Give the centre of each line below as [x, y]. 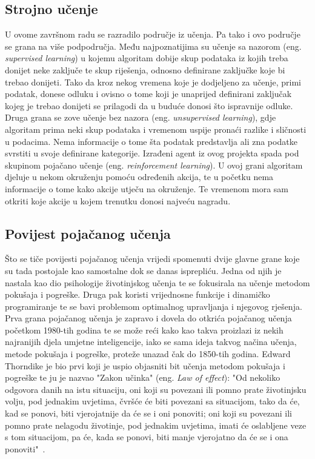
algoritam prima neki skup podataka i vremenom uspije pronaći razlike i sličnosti [156, 129]
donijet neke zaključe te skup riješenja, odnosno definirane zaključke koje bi [145, 69]
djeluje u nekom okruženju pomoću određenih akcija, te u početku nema [139, 177]
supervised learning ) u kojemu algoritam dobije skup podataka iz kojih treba [147, 58]
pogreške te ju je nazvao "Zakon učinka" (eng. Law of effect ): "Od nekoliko [143, 377]
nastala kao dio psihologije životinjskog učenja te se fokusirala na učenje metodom [157, 282]
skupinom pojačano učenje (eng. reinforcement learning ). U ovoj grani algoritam [154, 165]
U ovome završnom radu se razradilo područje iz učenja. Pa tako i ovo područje [153, 34]
